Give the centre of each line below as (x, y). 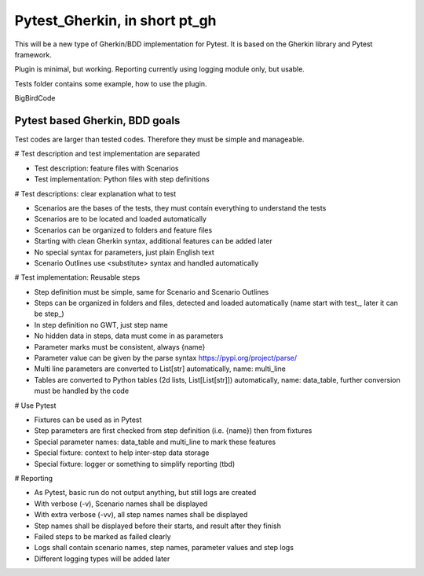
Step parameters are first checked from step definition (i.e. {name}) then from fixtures (173, 431)
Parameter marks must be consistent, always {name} (120, 347)
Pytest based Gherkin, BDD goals (97, 121)
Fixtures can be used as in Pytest (88, 420)
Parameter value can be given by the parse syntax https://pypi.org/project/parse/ (166, 358)
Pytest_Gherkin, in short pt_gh (115, 20)
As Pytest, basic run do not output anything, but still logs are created (145, 493)
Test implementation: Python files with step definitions (122, 179)
